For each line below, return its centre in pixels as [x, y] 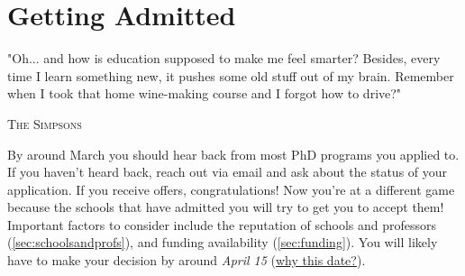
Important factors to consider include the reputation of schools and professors [222, 224]
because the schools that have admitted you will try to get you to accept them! [226, 207]
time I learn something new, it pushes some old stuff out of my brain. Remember [231, 75]
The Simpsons [45, 123]
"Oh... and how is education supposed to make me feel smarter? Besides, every [224, 58]
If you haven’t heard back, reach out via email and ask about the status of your [228, 172]
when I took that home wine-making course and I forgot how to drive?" [205, 93]
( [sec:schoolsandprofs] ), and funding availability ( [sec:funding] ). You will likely [223, 242]
